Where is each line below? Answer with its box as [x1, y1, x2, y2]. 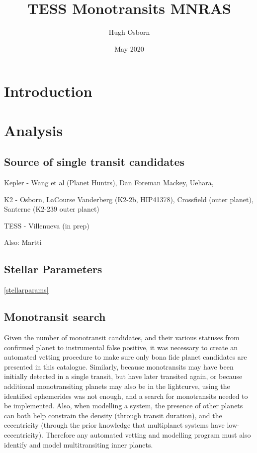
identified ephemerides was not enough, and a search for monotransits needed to [4, 390, 248, 401]
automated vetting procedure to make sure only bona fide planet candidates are [4, 352, 247, 362]
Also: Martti [4, 237, 42, 247]
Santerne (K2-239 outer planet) [4, 204, 99, 214]
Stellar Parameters [4, 261, 102, 277]
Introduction [4, 81, 92, 101]
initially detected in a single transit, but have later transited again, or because [4, 371, 243, 381]
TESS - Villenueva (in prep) [4, 220, 89, 230]
